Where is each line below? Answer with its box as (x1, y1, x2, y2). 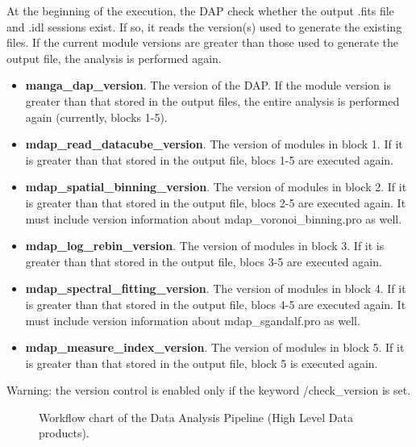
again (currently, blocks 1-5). (25, 108, 168, 125)
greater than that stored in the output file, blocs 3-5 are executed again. (25, 253, 382, 269)
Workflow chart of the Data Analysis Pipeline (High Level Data (39, 408, 353, 425)
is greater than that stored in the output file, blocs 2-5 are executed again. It (25, 194, 406, 211)
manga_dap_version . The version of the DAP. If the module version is (25, 77, 391, 94)
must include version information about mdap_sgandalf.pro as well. (25, 311, 360, 328)
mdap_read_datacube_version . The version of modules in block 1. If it (25, 136, 403, 152)
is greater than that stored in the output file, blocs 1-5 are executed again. (25, 151, 393, 168)
